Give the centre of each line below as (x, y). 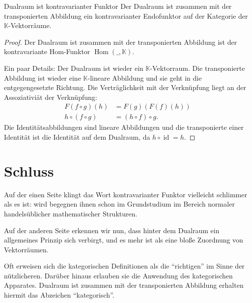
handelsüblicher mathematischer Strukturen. (71, 213)
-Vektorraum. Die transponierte (197, 68)
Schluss (29, 170)
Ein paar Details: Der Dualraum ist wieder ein (74, 68)
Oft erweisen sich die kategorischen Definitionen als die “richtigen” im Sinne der (124, 266)
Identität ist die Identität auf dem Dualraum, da (77, 137)
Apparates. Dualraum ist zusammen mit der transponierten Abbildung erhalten (124, 285)
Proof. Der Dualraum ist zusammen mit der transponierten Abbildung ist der (121, 42)
